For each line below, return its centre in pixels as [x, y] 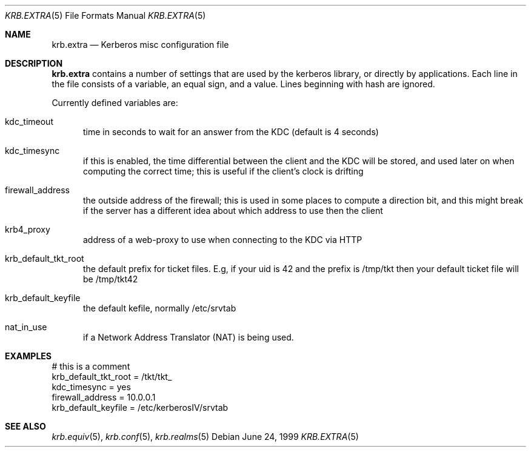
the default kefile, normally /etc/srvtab [160, 308]
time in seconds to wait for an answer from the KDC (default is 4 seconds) [231, 132]
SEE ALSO [25, 426]
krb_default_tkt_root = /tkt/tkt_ [112, 377]
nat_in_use [26, 327]
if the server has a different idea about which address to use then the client [233, 211]
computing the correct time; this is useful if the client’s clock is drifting [223, 171]
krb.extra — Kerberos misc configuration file [140, 45]
